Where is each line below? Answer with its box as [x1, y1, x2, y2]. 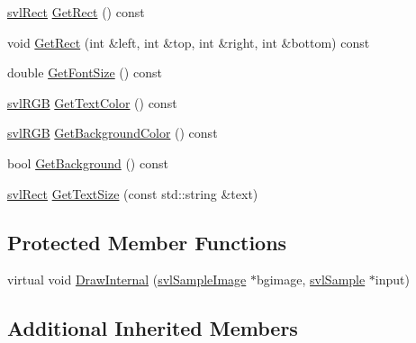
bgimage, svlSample [256, 270, 366, 289]
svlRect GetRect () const [7, 3, 145, 21]
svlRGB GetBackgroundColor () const [7, 123, 218, 142]
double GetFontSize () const [7, 63, 162, 82]
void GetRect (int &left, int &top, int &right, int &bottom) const [7, 32, 370, 51]
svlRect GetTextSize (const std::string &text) [7, 184, 258, 203]
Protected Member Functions [7, 228, 287, 256]
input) [375, 270, 410, 289]
